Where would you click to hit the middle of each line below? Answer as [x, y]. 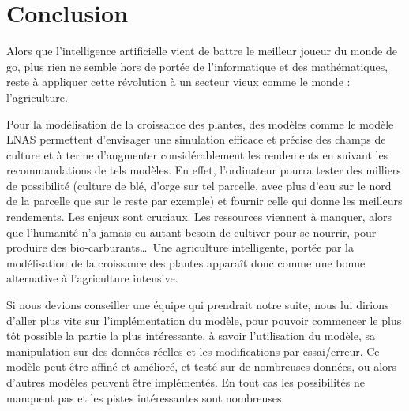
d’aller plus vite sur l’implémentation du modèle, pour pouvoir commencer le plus [204, 320]
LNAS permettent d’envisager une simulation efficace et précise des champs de [196, 139]
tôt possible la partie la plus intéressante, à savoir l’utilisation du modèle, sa [191, 336]
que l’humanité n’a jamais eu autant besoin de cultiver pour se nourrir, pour [191, 232]
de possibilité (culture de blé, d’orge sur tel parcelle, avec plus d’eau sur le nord [199, 185]
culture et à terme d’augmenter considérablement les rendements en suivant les [197, 154]
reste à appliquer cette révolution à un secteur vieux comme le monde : [178, 82]
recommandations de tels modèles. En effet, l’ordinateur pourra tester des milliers [204, 170]
